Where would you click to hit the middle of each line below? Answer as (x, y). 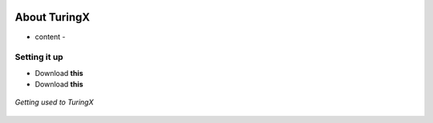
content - (50, 37)
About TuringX (53, 17)
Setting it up (39, 58)
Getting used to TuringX (54, 102)
